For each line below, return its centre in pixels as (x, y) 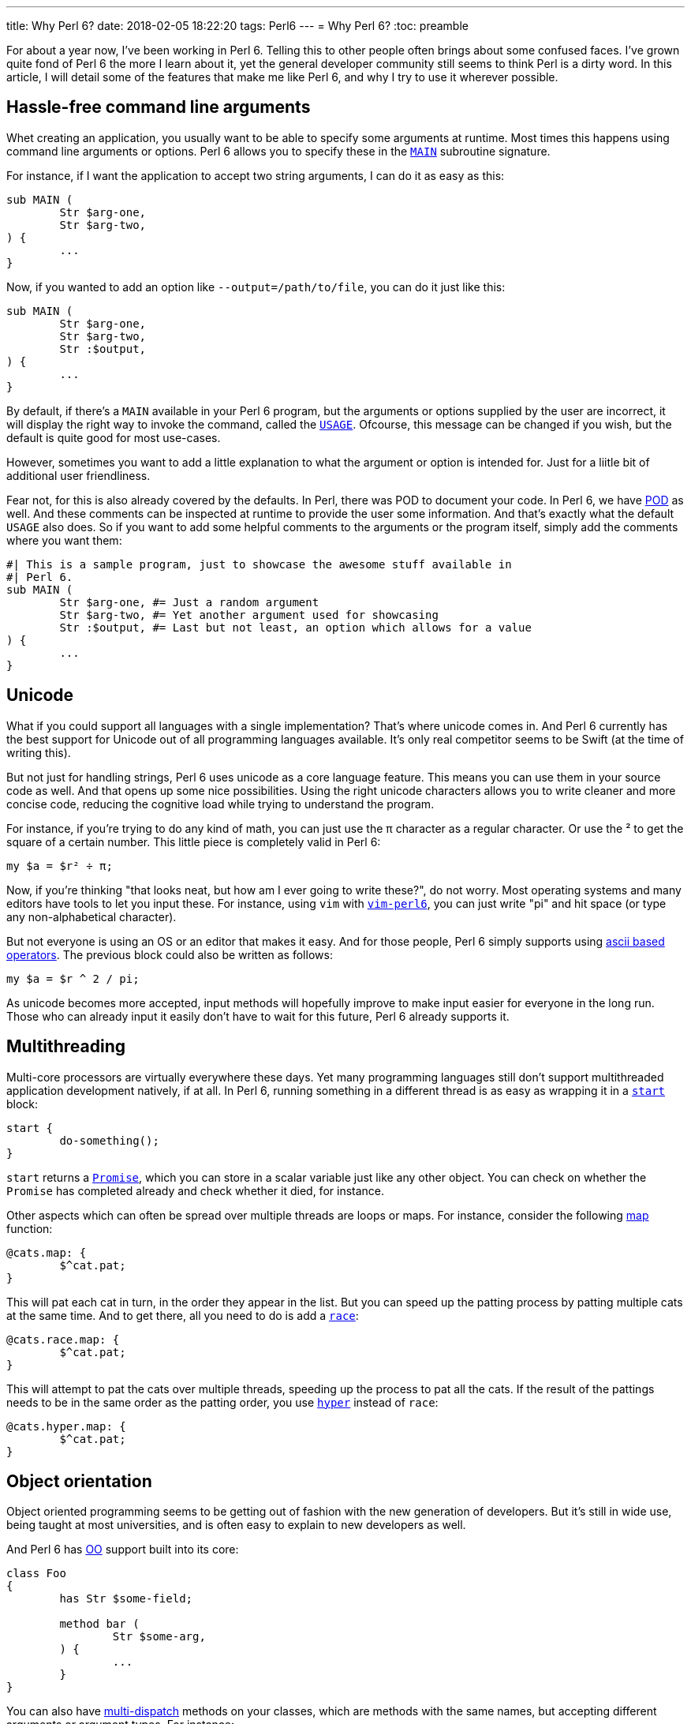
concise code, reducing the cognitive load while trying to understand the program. (220, 804)
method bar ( (99, 1624)
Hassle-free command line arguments (159, 107)
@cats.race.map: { (63, 1339)
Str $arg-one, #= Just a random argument (189, 602)
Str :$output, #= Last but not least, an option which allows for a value (295, 627)
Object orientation (79, 1481)
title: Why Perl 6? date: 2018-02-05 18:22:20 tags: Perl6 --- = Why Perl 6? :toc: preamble (237, 26)
